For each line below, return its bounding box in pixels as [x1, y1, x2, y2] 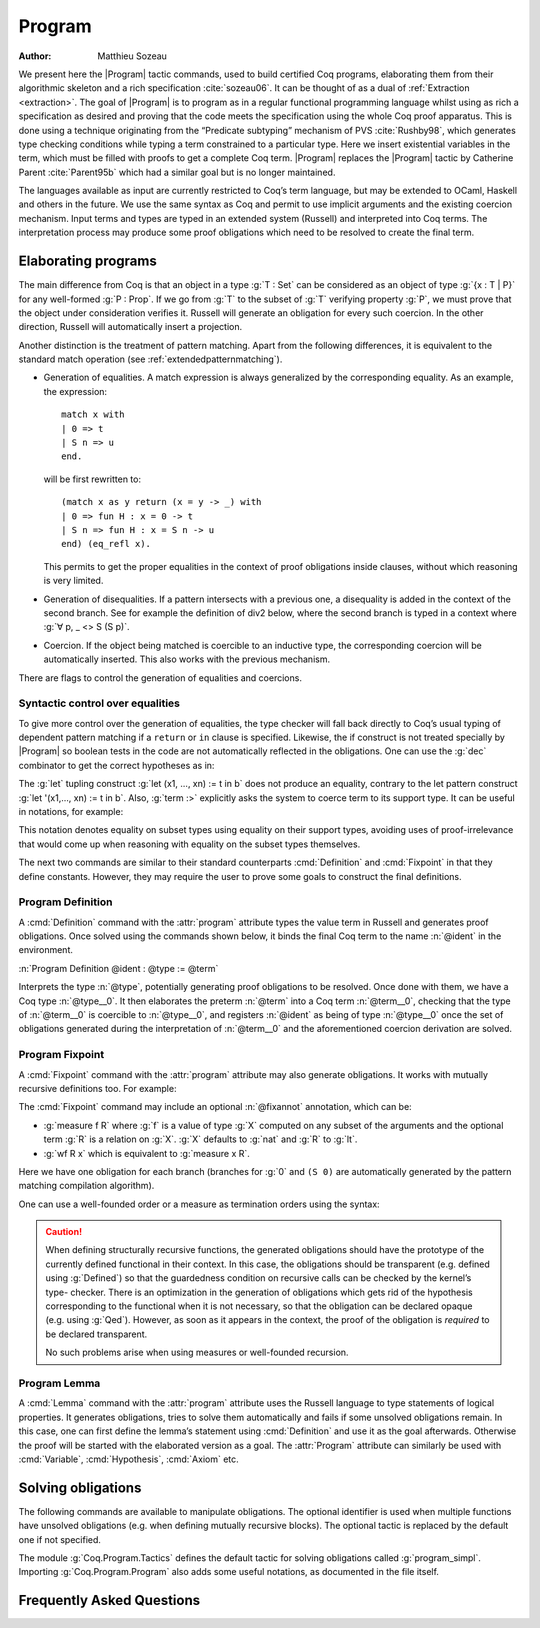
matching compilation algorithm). [18, 1180, 155, 1192]
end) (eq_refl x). [61, 538, 152, 550]
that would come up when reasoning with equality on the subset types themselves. [18, 838, 361, 850]
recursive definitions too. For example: [18, 1082, 177, 1094]
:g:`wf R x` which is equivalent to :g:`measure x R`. [43, 1147, 250, 1159]
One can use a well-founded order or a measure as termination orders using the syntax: [18, 1198, 380, 1210]
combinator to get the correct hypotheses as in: [18, 759, 215, 771]
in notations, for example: [18, 806, 124, 817]
